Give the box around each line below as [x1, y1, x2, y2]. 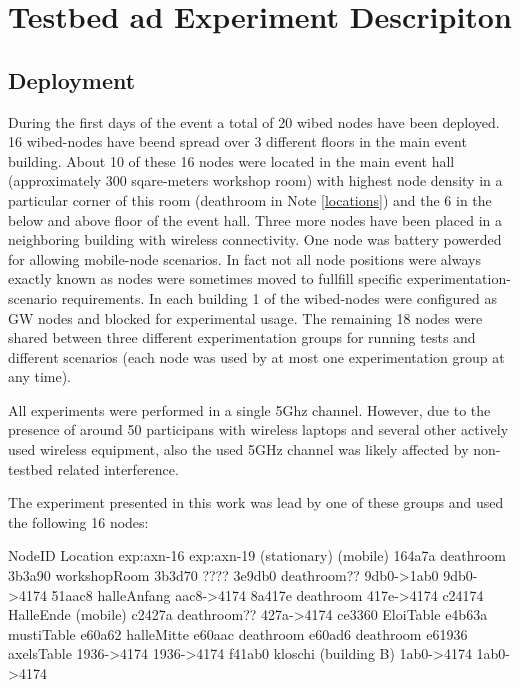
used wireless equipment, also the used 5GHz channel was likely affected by [8, 439, 469, 460]
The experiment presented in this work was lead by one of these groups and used [8, 492, 504, 513]
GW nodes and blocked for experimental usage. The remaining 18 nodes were [8, 307, 483, 328]
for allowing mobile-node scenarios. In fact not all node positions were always [8, 248, 481, 269]
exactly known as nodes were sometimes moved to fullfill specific [8, 268, 403, 289]
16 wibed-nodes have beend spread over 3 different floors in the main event [8, 131, 467, 152]
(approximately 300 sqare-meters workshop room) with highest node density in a [8, 170, 503, 191]
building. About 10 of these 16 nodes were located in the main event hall [8, 150, 455, 171]
